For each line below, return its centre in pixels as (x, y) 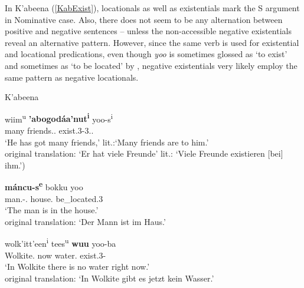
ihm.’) (15, 165)
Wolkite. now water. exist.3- (55, 255)
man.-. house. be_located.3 (54, 198)
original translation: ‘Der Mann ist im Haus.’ (85, 221)
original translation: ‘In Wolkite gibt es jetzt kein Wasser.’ (109, 278)
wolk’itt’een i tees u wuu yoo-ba (61, 243)
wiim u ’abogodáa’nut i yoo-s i (59, 118)
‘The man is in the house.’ (52, 210)
